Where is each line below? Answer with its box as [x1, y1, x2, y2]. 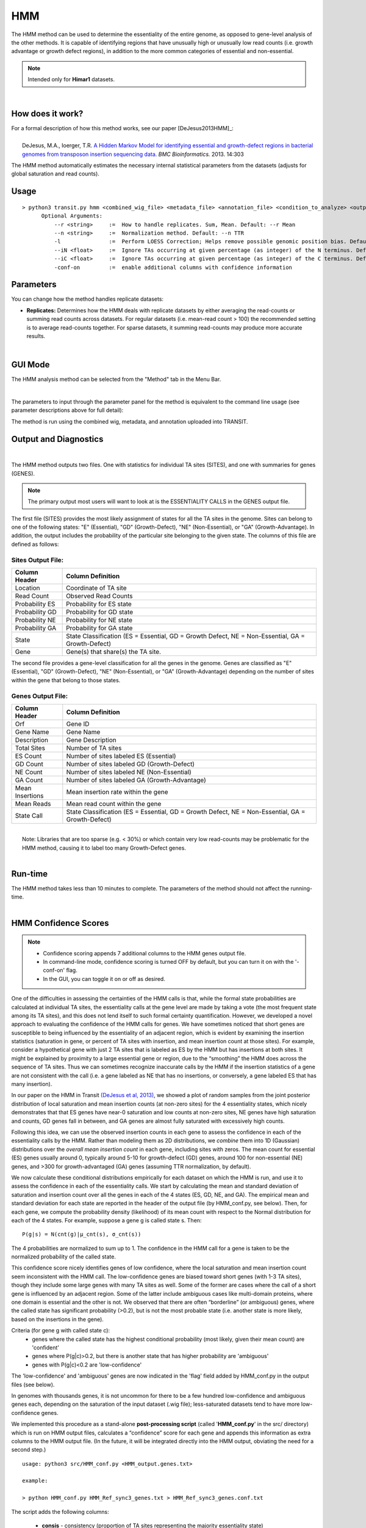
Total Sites [15, 743, 46, 752]
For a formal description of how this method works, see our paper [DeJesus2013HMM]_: [11, 125, 234, 132]
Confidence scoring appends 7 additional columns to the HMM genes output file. [43, 949, 246, 957]
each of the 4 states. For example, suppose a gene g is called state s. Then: [11, 1216, 202, 1224]
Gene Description [66, 735, 117, 744]
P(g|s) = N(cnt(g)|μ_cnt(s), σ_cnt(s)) [22, 1231, 142, 1238]
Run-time [11, 869, 48, 879]
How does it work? [11, 109, 84, 119]
